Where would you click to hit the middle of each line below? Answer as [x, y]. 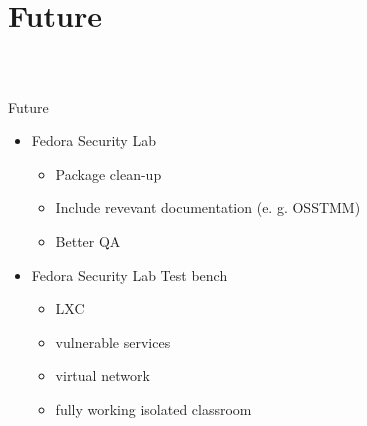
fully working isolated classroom [153, 408]
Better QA [88, 240]
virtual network [102, 375]
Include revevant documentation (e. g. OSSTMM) [208, 207]
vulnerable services [113, 341]
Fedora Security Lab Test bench [129, 274]
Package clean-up [108, 173]
